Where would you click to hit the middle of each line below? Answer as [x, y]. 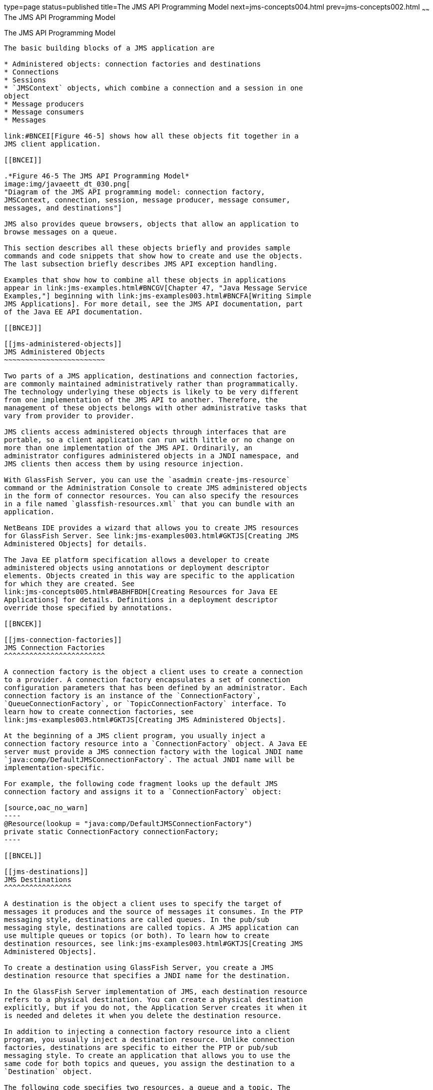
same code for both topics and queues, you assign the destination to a [149, 1063]
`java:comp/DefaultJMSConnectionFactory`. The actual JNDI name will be [149, 759]
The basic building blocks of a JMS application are [109, 48]
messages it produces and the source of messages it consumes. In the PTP [154, 911]
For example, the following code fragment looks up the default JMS [141, 783]
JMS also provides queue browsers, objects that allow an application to [152, 224]
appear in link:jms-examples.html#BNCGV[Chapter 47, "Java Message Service [156, 288]
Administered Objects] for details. [76, 544]
